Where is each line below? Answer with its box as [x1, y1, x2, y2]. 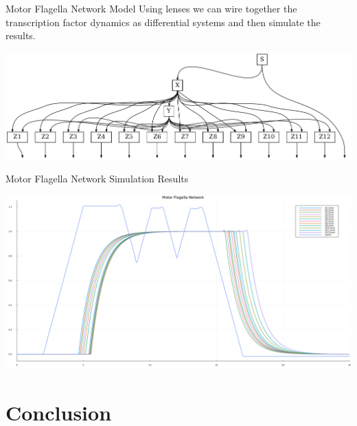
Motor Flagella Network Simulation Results [5, 171, 189, 186]
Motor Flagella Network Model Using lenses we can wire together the [5, 1, 297, 15]
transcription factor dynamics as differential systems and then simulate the [5, 14, 321, 29]
